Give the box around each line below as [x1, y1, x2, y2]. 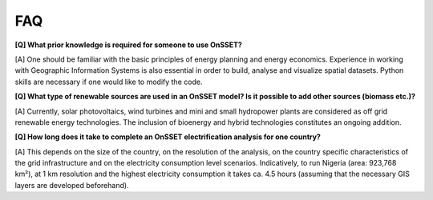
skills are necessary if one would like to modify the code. [14, 77, 203, 86]
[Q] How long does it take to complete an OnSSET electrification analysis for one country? [14, 132, 321, 142]
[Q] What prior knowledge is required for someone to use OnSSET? [14, 40, 242, 50]
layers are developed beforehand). [14, 180, 129, 190]
